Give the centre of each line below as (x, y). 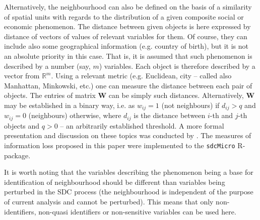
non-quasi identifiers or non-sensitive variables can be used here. (137, 211)
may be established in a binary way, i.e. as (70, 105)
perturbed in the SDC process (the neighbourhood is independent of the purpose (129, 192)
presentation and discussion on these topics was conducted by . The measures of (128, 135)
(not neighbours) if (190, 105)
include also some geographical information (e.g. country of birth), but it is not (126, 46)
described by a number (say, (47, 66)
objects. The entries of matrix (50, 95)
